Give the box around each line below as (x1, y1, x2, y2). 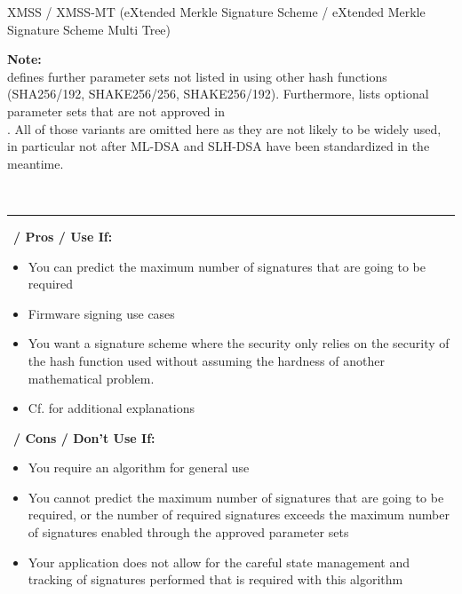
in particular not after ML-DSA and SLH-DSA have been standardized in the (7, 137, 430, 155)
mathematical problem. (28, 368, 155, 387)
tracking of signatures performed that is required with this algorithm (28, 570, 403, 589)
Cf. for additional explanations (28, 399, 195, 417)
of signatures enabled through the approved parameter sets (28, 523, 349, 542)
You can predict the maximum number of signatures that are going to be (28, 257, 426, 275)
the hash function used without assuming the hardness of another (28, 351, 385, 369)
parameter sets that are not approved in (7, 101, 225, 120)
